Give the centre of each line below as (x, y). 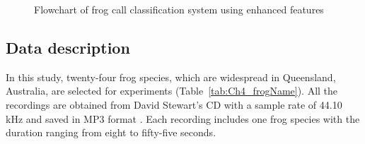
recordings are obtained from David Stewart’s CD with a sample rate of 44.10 (174, 104)
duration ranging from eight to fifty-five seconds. (111, 132)
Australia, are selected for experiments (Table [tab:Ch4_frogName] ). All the (172, 91)
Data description (68, 47)
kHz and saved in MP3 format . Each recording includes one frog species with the (183, 118)
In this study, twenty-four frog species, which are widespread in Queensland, (171, 77)
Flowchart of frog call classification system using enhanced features (179, 9)
